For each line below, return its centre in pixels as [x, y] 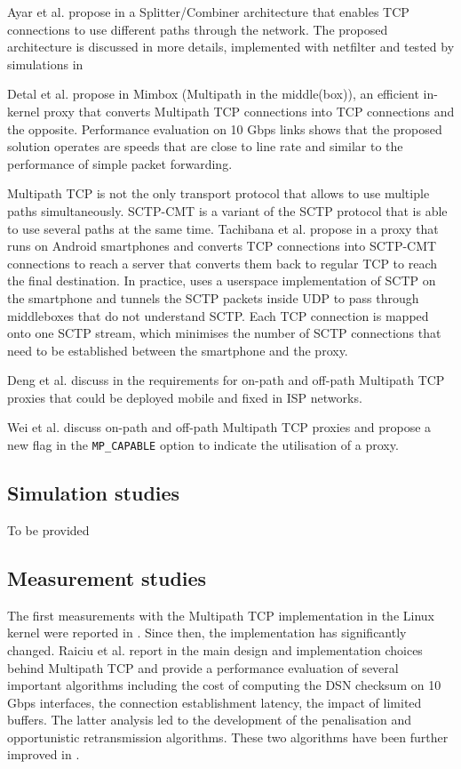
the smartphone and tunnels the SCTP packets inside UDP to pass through [213, 297]
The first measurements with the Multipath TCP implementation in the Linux [221, 615]
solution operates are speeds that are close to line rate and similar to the [205, 146]
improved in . [44, 754]
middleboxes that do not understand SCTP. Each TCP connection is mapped [218, 315]
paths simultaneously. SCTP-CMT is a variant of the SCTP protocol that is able [227, 210]
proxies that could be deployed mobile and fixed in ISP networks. [185, 397]
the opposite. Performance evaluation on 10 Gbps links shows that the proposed [225, 128]
